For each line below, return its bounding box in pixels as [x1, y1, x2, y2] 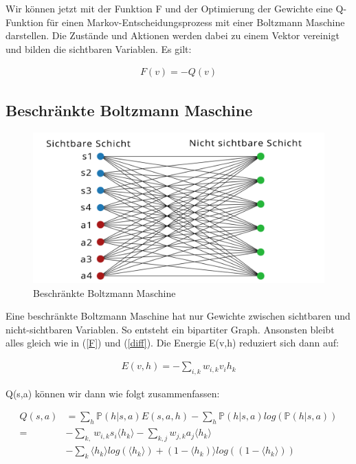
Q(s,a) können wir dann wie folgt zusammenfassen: [5, 386, 220, 400]
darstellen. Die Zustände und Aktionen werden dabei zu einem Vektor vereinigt [5, 28, 340, 43]
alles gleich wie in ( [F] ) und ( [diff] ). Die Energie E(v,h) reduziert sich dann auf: [5, 335, 339, 350]
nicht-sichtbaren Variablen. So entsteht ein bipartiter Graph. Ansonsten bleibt [5, 322, 335, 336]
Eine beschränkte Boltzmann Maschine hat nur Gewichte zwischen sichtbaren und [5, 309, 351, 323]
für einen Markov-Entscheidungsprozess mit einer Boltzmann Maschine [46, 14, 345, 29]
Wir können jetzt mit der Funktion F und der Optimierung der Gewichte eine [5, 1, 333, 15]
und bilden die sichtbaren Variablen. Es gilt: [5, 41, 192, 56]
